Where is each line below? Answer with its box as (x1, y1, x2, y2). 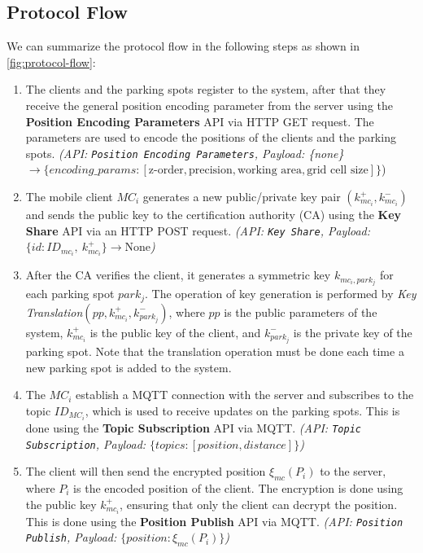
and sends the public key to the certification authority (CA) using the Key (25, 206, 402, 223)
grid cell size (307, 165, 368, 177)
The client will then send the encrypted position (25, 463, 266, 480)
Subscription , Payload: (25, 435, 146, 452)
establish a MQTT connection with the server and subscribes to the (76, 386, 414, 403)
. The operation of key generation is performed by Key (145, 285, 416, 302)
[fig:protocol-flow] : (7, 53, 96, 70)
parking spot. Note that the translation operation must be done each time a (25, 343, 404, 359)
